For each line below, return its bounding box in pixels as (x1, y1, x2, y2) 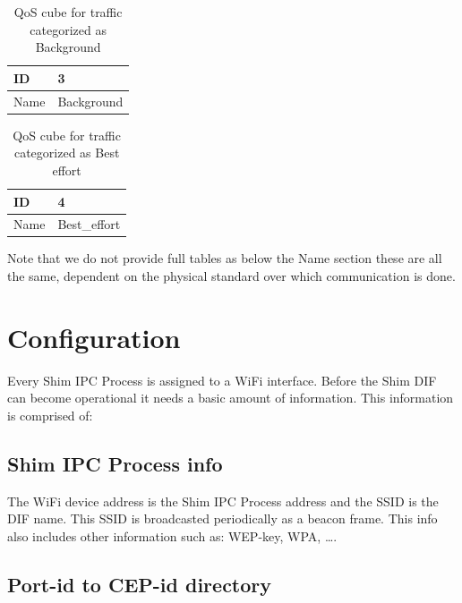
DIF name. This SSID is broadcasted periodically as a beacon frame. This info (7, 509, 438, 528)
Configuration (7, 318, 181, 355)
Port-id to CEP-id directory (7, 570, 272, 598)
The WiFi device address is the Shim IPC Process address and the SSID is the (7, 491, 439, 510)
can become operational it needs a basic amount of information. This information (7, 388, 454, 407)
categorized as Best (13, 143, 120, 162)
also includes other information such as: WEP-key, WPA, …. (7, 526, 338, 545)
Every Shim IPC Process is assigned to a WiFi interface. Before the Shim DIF (7, 370, 437, 389)
